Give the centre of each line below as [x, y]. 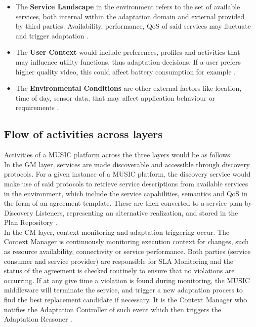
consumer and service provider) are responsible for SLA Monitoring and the [119, 261]
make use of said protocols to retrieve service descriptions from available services [126, 183]
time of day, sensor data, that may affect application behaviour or [115, 97]
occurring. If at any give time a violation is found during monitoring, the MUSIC [127, 280]
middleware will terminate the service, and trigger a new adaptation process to [124, 290]
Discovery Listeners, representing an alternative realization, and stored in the [121, 212]
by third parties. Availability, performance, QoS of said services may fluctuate [133, 26]
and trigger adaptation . [52, 35]
